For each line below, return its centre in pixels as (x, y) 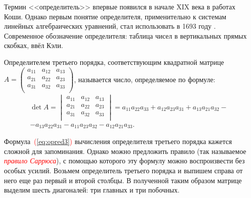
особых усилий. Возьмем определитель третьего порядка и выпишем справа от (124, 171)
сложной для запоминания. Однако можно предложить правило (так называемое (125, 151)
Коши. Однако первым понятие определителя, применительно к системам (115, 16)
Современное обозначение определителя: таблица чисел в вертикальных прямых (125, 35)
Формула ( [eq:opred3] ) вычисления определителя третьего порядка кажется (118, 141)
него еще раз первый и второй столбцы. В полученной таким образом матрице (123, 180)
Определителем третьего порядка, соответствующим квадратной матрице (114, 62)
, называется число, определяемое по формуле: (145, 79)
